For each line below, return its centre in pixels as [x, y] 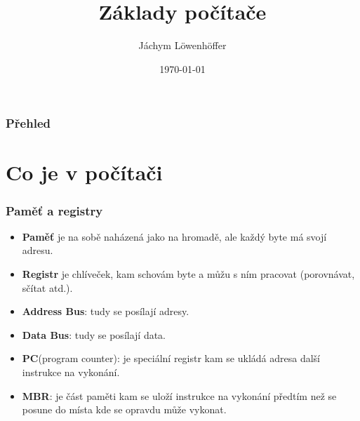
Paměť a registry [54, 210]
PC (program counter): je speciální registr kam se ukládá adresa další [171, 358]
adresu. [38, 250]
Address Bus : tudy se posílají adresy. [106, 311]
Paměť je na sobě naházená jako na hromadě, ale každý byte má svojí [174, 236]
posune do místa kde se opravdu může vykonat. [124, 409]
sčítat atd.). [47, 287]
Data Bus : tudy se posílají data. [94, 334]
